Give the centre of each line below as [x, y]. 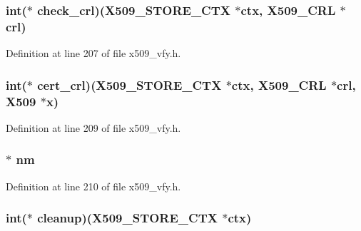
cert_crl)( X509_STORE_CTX [129, 84]
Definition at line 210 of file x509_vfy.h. [93, 186]
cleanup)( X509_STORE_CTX [127, 218]
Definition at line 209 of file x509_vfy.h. [93, 127]
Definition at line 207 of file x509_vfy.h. [93, 53]
